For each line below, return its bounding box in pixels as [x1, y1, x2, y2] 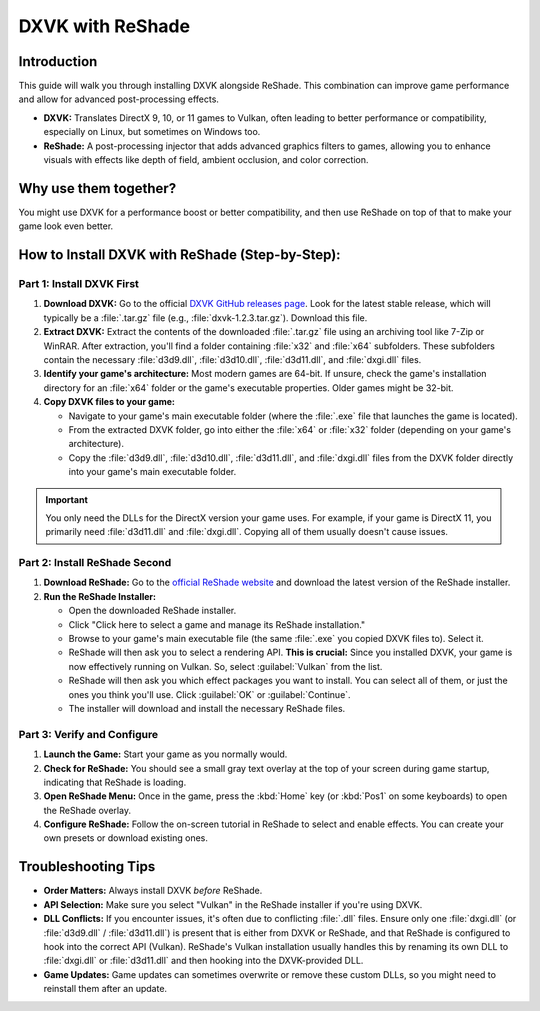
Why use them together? [18, 180, 177, 197]
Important [45, 493, 89, 505]
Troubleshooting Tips [18, 858, 156, 875]
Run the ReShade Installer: [43, 590, 157, 602]
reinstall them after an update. [43, 983, 168, 995]
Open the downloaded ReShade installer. [68, 605, 237, 617]
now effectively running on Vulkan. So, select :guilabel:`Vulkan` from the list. [68, 660, 383, 672]
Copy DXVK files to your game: [43, 396, 175, 408]
